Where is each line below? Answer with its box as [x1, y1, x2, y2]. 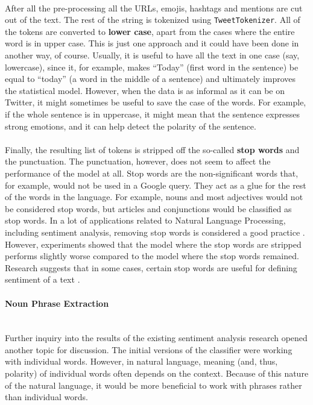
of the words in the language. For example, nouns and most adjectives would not [5, 190, 303, 203]
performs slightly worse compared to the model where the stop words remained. [5, 250, 299, 262]
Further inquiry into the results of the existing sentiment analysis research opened [5, 331, 308, 344]
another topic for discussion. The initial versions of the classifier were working [5, 343, 292, 356]
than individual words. [5, 391, 88, 403]
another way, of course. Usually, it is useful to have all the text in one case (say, [5, 49, 300, 61]
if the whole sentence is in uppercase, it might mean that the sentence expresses [5, 108, 300, 120]
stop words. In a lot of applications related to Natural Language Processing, [5, 214, 286, 227]
